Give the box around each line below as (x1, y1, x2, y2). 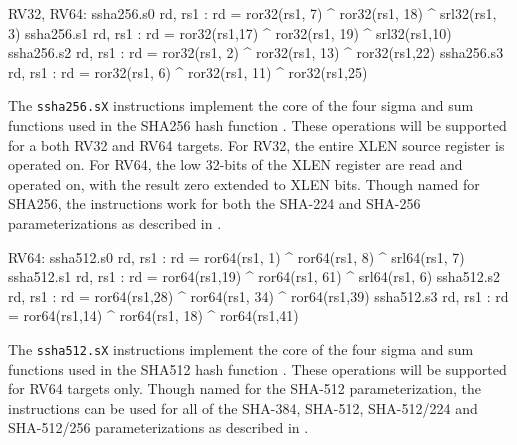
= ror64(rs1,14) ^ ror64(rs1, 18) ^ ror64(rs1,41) (8, 305, 299, 326)
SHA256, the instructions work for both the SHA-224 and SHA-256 (8, 193, 421, 214)
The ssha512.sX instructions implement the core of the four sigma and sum (8, 338, 474, 359)
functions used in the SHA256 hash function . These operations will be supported (8, 115, 507, 136)
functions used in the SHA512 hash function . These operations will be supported (8, 358, 507, 379)
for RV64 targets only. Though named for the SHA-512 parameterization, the (8, 378, 481, 399)
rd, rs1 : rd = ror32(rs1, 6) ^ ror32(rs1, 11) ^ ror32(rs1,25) (8, 61, 368, 82)
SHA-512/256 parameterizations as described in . (8, 417, 309, 438)
